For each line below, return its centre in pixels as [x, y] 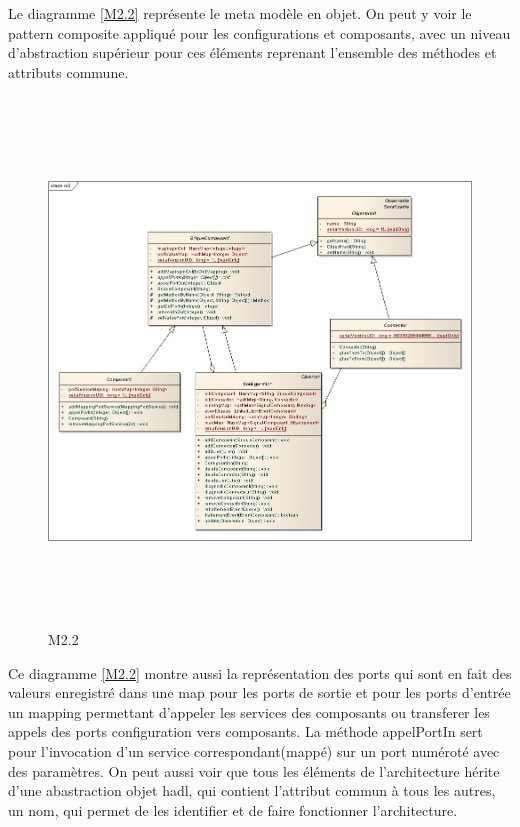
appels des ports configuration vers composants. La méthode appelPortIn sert [245, 731]
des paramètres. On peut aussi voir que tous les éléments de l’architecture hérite [254, 770]
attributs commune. [68, 71]
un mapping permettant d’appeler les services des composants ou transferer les [249, 711]
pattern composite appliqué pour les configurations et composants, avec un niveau [259, 32]
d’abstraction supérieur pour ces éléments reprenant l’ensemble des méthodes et [252, 52]
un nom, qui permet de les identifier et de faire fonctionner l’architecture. [233, 809]
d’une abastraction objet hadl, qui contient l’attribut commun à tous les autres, [252, 790]
